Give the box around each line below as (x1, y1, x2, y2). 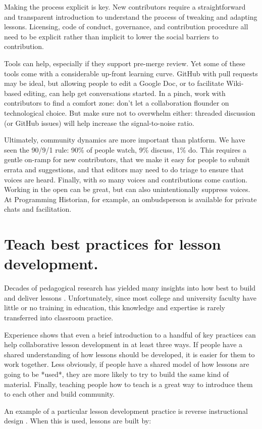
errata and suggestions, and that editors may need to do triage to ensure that (4, 164, 244, 174)
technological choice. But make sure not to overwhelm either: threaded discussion (4, 107, 255, 118)
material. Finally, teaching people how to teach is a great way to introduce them (4, 378, 253, 389)
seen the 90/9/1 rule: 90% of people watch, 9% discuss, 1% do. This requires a (4, 144, 247, 155)
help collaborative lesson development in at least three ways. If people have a (4, 339, 243, 350)
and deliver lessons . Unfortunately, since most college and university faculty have (4, 292, 256, 303)
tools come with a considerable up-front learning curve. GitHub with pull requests (4, 68, 258, 78)
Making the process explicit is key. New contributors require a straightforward (4, 2, 246, 12)
